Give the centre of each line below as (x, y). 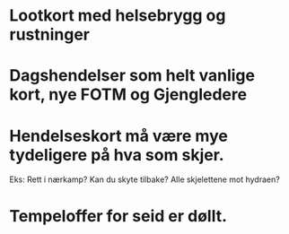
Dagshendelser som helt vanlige (132, 76)
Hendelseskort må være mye (119, 136)
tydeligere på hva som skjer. (117, 155)
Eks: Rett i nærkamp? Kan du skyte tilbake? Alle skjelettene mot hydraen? (144, 179)
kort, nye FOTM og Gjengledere (128, 95)
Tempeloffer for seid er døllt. (118, 216)
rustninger (49, 35)
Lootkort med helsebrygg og (118, 16)
